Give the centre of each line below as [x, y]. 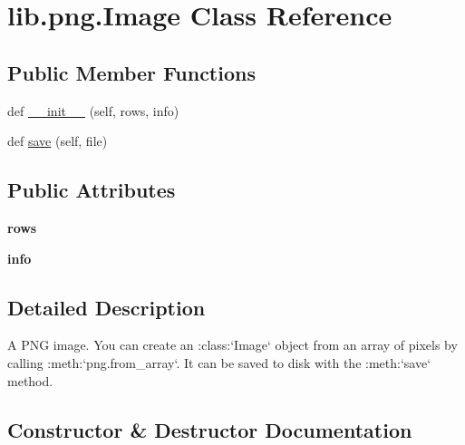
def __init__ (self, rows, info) [93, 110]
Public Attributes [92, 190]
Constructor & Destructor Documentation [210, 429]
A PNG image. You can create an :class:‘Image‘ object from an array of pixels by [232, 345]
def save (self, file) [58, 141]
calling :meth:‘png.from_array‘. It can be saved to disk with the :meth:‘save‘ [219, 362]
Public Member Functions [131, 72]
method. [30, 380]
